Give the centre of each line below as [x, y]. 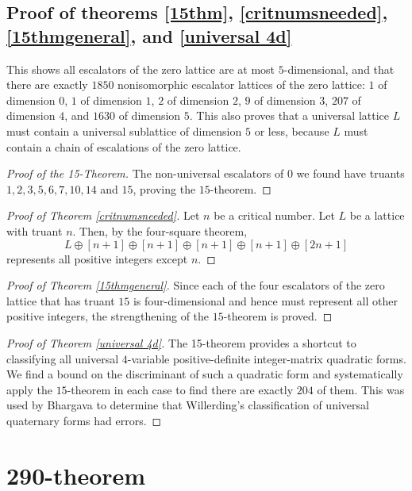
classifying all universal [63, 358]
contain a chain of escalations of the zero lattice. [124, 146]
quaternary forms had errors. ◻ [84, 420]
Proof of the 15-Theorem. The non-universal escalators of [145, 173]
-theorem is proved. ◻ [278, 316]
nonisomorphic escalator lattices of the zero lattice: [241, 84]
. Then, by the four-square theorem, [160, 230]
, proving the [164, 188]
